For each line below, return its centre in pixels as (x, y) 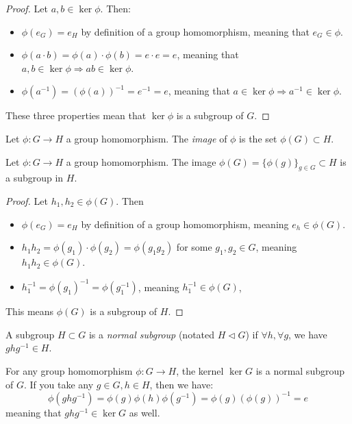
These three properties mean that (76, 115)
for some (194, 247)
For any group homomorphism (69, 371)
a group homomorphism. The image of (147, 138)
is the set (258, 138)
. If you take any (59, 384)
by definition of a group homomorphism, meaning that (195, 31)
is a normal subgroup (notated (152, 334)
